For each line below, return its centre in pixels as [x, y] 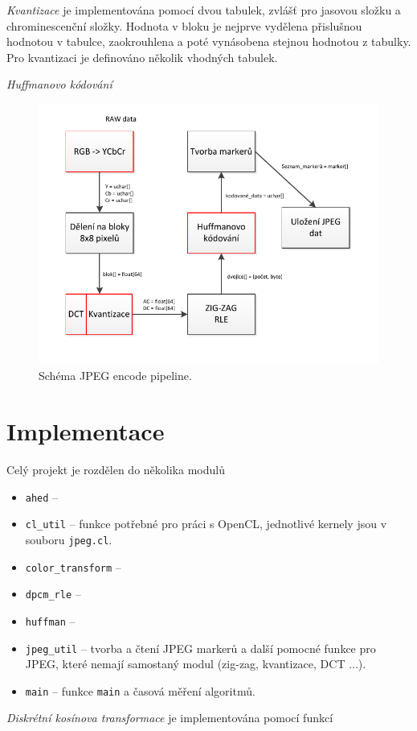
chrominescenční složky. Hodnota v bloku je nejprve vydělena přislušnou [184, 25]
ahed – [42, 496]
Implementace [86, 431]
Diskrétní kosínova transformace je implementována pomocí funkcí [170, 718]
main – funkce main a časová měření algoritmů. [140, 690]
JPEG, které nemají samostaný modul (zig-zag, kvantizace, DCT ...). [196, 664]
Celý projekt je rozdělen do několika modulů [116, 469]
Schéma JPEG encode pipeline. [115, 376]
